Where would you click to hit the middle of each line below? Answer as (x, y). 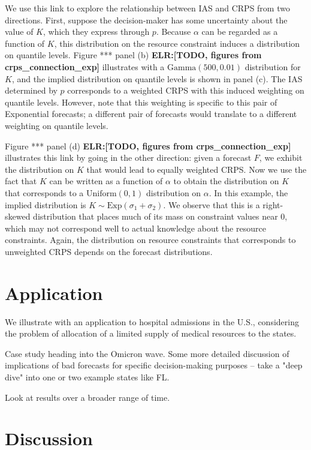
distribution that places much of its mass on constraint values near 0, (160, 216)
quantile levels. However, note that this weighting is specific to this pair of (141, 102)
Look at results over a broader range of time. (87, 397)
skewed (18, 216)
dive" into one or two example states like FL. (87, 376)
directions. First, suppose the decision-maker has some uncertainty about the (146, 19)
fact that (21, 181)
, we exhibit (281, 157)
